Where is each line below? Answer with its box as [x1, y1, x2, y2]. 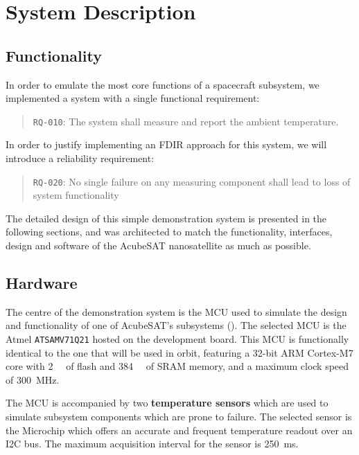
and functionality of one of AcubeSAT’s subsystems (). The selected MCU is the [6, 318, 347, 332]
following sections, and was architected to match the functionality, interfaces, [6, 224, 333, 239]
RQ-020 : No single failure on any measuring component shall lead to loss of [33, 174, 351, 188]
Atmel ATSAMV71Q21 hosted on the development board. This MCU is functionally [6, 332, 349, 346]
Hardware [6, 272, 78, 294]
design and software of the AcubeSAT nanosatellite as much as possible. [6, 238, 311, 253]
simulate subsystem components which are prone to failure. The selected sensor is [6, 409, 352, 424]
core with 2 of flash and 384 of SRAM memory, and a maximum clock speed [6, 359, 349, 373]
